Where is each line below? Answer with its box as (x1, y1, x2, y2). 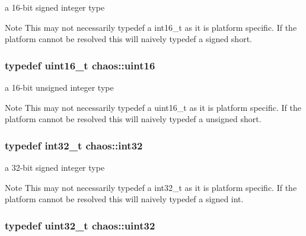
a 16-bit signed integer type (5, 1, 105, 13)
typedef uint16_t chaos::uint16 (5, 58, 155, 72)
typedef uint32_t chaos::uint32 (5, 218, 155, 232)
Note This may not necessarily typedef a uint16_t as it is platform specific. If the (5, 101, 301, 113)
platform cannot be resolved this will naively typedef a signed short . (5, 33, 252, 45)
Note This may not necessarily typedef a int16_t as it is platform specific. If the (5, 21, 297, 33)
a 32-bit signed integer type (5, 161, 105, 173)
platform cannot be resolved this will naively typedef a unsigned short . (5, 113, 262, 125)
